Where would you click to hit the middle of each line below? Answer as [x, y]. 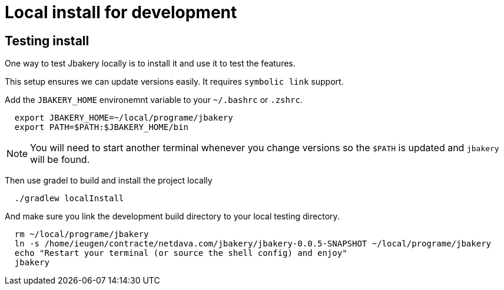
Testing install [47, 41]
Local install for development [121, 12]
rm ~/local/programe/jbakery [82, 234]
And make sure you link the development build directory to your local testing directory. [172, 216]
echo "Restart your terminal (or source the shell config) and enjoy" [181, 253]
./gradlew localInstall [69, 199]
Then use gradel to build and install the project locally [109, 181]
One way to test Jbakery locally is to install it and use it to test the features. [150, 64]
